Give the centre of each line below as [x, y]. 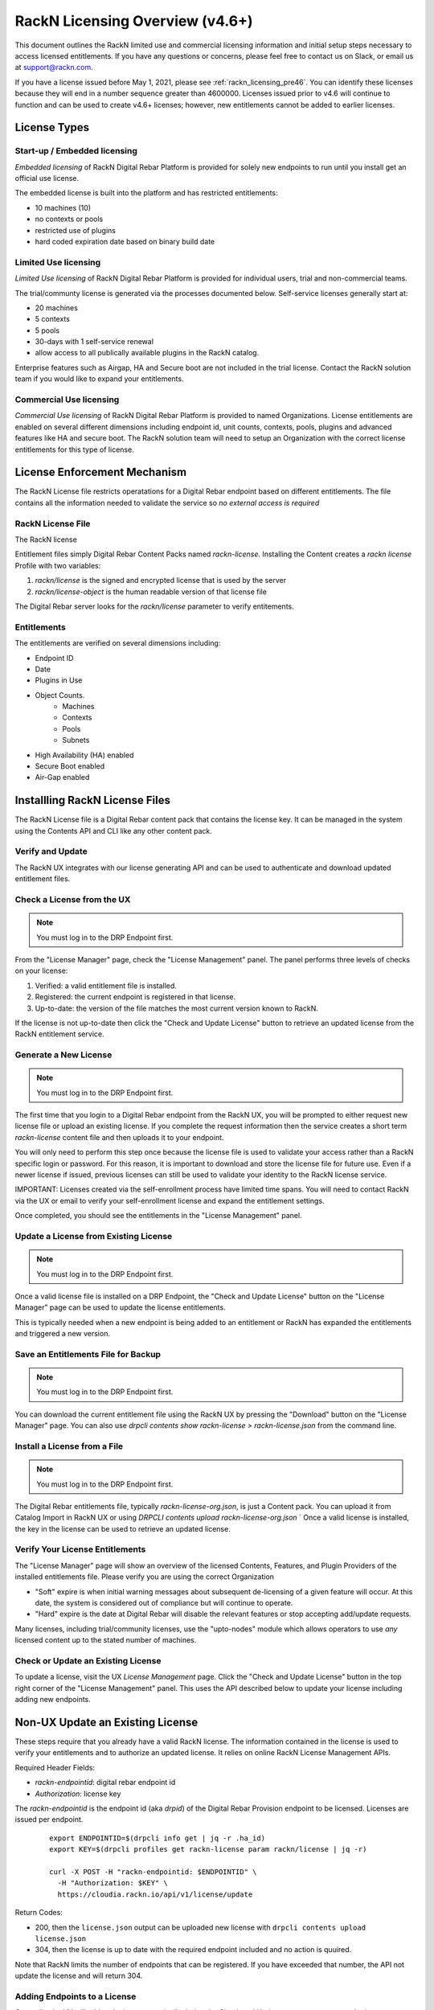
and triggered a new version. [62, 1334]
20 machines [56, 308]
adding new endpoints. [53, 1700]
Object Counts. [60, 695]
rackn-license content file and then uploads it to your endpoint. [119, 1137]
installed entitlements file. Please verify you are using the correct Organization [145, 1577]
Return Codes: [39, 1913]
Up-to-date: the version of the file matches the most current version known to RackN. [177, 1008]
